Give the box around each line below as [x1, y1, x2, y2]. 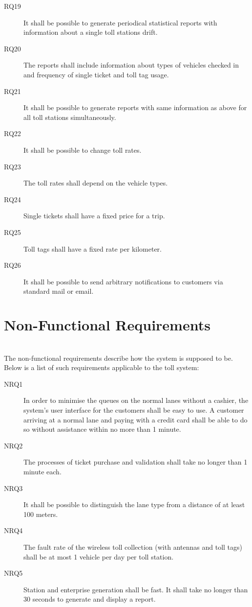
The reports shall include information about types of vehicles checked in [23, 60, 239, 70]
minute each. [23, 466, 62, 476]
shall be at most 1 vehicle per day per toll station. [23, 551, 174, 561]
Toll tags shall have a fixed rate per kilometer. [23, 243, 162, 254]
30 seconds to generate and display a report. [23, 594, 156, 604]
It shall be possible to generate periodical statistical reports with [23, 17, 217, 27]
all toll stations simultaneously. [23, 112, 116, 122]
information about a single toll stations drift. [23, 27, 158, 37]
